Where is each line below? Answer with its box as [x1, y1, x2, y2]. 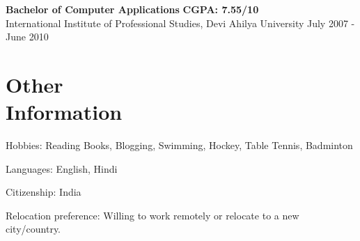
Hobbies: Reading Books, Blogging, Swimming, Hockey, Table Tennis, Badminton [6, 138, 353, 153]
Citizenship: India [6, 185, 81, 199]
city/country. [6, 221, 61, 236]
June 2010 [6, 29, 49, 44]
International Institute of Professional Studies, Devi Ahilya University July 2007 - [6, 15, 355, 30]
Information [6, 98, 123, 126]
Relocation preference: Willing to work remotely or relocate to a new [6, 208, 299, 222]
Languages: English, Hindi [6, 161, 118, 176]
